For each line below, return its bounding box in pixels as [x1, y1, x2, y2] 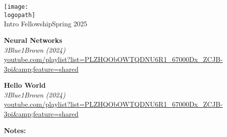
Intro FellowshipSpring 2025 [4, 19, 88, 29]
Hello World [4, 80, 46, 90]
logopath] [4, 11, 36, 19]
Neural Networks [4, 35, 62, 45]
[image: [4, 3, 29, 10]
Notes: [4, 125, 26, 135]
